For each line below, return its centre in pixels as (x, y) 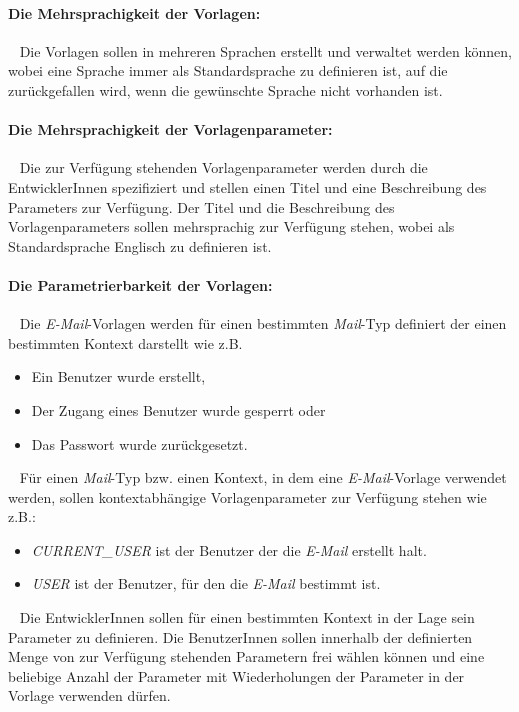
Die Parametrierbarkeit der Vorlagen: (140, 284)
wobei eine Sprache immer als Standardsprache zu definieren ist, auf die (228, 70)
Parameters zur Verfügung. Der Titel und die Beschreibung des (201, 206)
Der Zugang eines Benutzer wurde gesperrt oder (178, 409)
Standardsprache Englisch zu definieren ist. (140, 245)
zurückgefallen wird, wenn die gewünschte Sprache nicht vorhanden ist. (225, 89)
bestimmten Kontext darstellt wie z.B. (125, 342)
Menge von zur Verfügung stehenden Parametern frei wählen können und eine (246, 656)
